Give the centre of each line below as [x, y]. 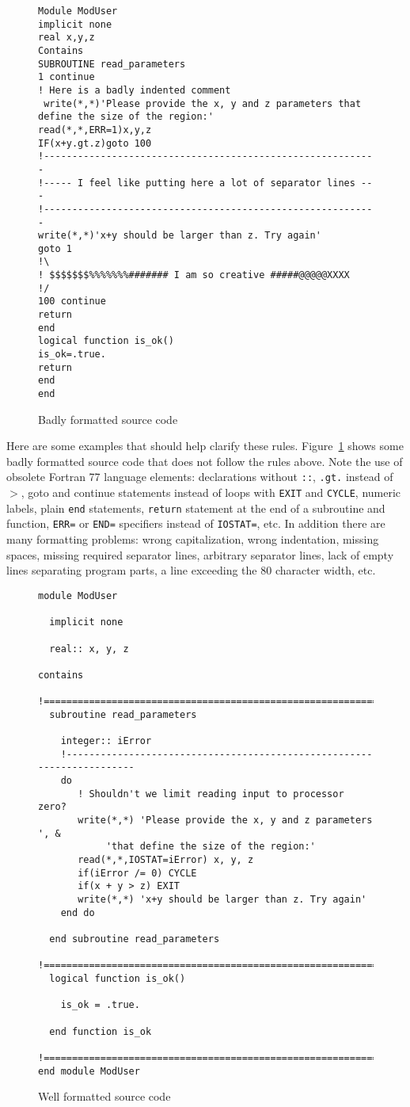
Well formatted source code [104, 1096]
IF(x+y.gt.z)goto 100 [95, 143]
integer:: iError [106, 741]
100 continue [72, 302]
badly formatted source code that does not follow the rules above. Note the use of [205, 461]
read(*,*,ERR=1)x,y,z [95, 130]
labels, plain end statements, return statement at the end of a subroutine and [196, 508]
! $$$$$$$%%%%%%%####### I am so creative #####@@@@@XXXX [194, 275]
